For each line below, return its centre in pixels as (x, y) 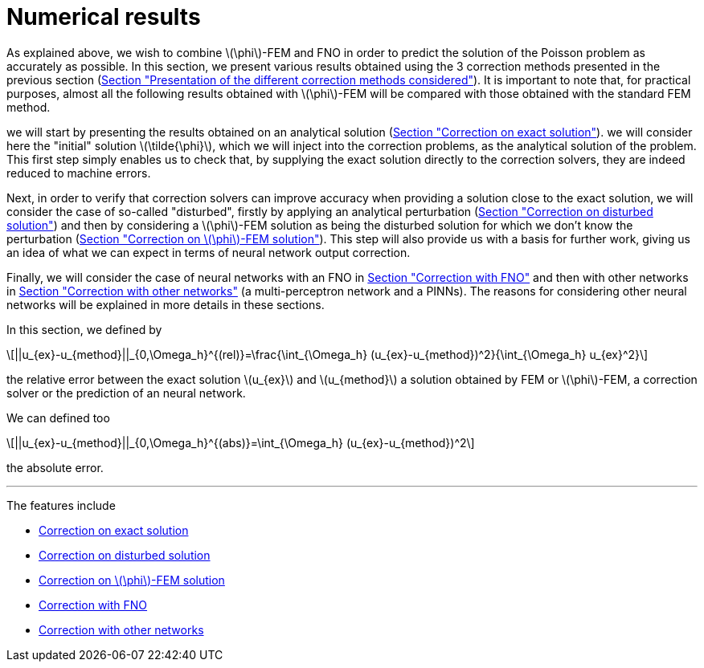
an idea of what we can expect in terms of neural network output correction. (209, 252)
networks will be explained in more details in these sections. (166, 304)
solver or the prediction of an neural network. (126, 393)
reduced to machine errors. (79, 173)
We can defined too (58, 417)
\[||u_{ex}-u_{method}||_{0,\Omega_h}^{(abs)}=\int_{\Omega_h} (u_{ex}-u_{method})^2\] (241, 442)
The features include (61, 505)
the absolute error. (55, 467)
